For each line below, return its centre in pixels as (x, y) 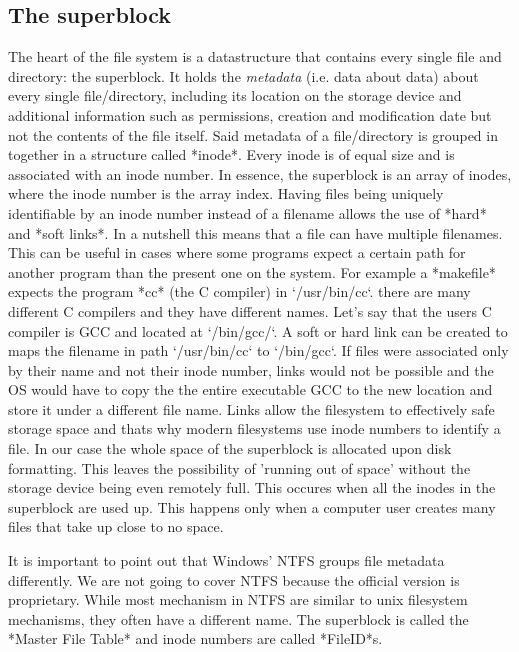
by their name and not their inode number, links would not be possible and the (251, 369)
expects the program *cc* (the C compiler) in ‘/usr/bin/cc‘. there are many (239, 291)
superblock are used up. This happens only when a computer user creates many (252, 506)
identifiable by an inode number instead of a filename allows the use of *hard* (247, 212)
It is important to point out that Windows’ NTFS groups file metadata (226, 560)
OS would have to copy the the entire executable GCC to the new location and (250, 389)
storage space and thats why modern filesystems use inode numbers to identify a (254, 428)
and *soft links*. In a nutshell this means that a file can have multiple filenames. (255, 232)
